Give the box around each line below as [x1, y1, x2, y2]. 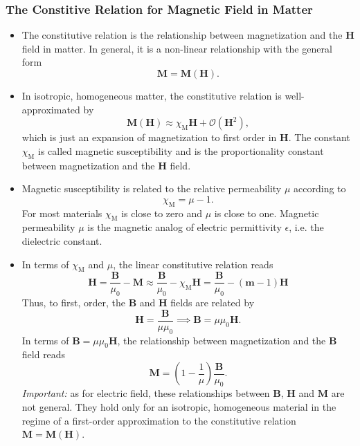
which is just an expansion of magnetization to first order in [21, 130, 277, 145]
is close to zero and [121, 205, 203, 220]
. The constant [288, 130, 350, 145]
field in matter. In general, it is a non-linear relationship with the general [21, 41, 332, 55]
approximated [21, 102, 80, 116]
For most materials [21, 205, 102, 220]
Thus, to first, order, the [21, 295, 126, 310]
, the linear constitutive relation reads [113, 257, 273, 271]
